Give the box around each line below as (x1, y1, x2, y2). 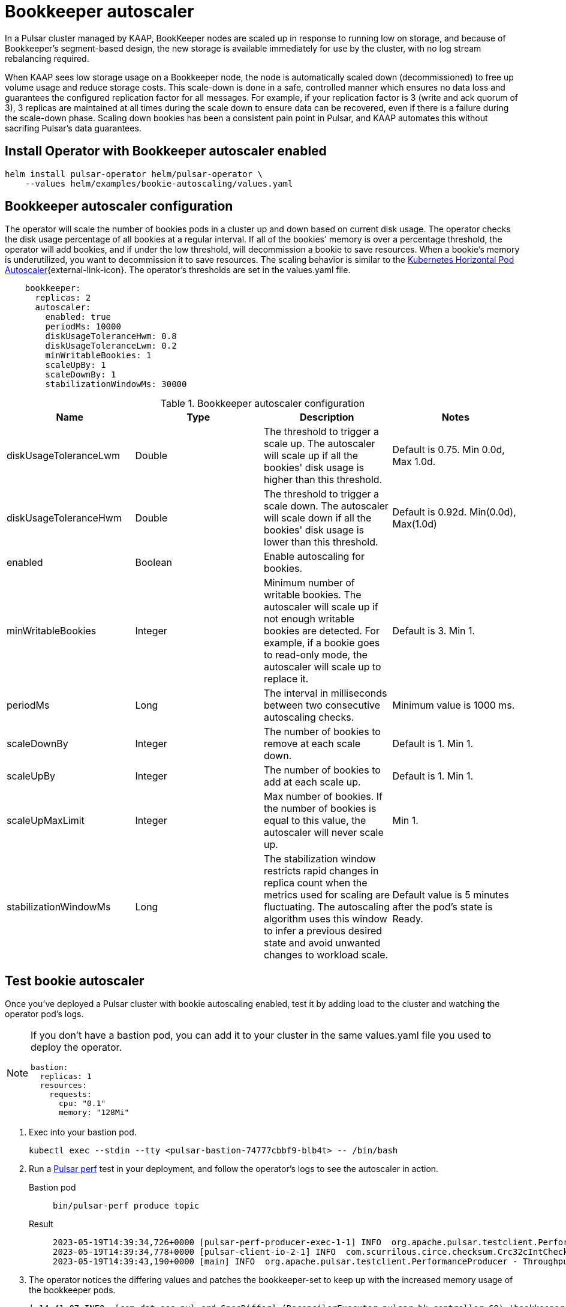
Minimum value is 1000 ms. (392, 699, 515, 712)
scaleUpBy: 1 (45, 360, 106, 370)
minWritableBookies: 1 (45, 350, 152, 361)
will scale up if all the (264, 449, 358, 462)
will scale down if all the (264, 512, 372, 524)
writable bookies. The (264, 589, 362, 601)
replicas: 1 (40, 1072, 92, 1081)
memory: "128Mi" (59, 1108, 130, 1117)
